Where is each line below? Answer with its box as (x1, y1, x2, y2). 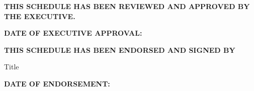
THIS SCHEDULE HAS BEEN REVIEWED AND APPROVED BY (4, 1, 250, 11)
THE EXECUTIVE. (4, 11, 75, 21)
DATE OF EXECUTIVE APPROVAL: (4, 28, 142, 38)
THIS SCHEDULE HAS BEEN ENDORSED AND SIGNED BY (4, 44, 235, 55)
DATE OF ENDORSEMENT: (4, 78, 110, 88)
